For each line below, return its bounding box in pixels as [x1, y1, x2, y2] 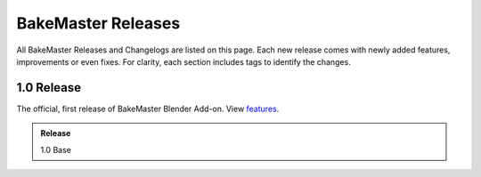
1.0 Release [16, 80, 82, 95]
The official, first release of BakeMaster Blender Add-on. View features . [16, 103, 280, 114]
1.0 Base [40, 144, 71, 155]
